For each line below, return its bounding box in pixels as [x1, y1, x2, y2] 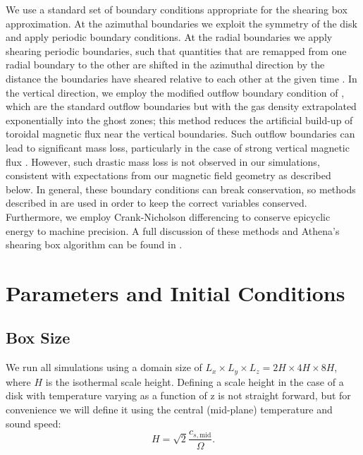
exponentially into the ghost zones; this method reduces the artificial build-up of [6, 112, 353, 127]
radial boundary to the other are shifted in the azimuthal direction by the [6, 57, 325, 72]
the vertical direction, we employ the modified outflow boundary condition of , [6, 85, 345, 99]
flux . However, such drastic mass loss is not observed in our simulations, [6, 154, 320, 169]
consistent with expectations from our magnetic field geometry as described [6, 168, 331, 183]
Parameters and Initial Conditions [6, 278, 345, 307]
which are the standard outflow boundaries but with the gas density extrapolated [6, 99, 357, 114]
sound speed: [6, 415, 61, 430]
